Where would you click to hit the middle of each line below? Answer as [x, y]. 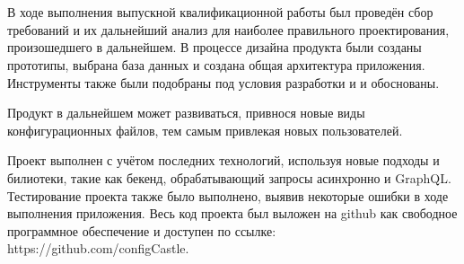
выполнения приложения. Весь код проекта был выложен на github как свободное [232, 213]
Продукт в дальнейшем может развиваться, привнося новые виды [186, 113]
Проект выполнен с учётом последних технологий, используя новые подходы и [223, 160]
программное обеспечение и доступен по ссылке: [142, 230]
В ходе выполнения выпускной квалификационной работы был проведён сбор [220, 12]
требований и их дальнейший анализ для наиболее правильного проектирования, [228, 29]
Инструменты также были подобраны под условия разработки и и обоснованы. [223, 82]
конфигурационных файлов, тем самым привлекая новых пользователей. [205, 130]
